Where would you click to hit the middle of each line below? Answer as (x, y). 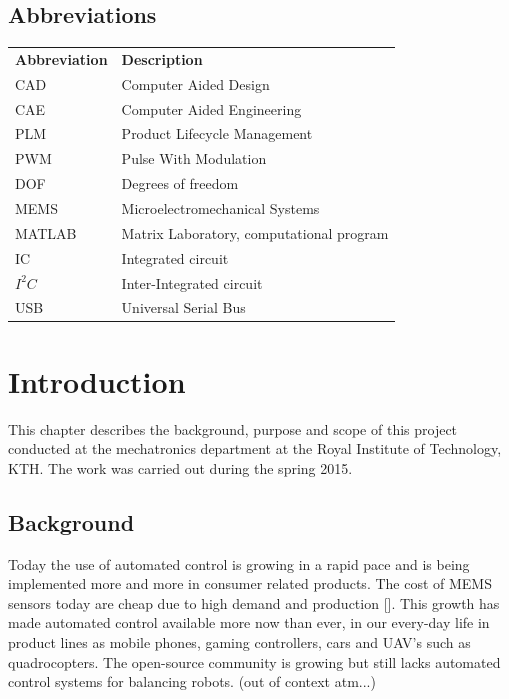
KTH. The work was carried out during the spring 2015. (180, 467)
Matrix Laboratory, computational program (255, 232)
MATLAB (46, 232)
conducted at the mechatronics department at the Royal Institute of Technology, (255, 448)
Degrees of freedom (180, 183)
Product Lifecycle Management (217, 133)
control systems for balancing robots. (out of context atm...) (192, 681)
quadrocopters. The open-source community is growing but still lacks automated (254, 661)
